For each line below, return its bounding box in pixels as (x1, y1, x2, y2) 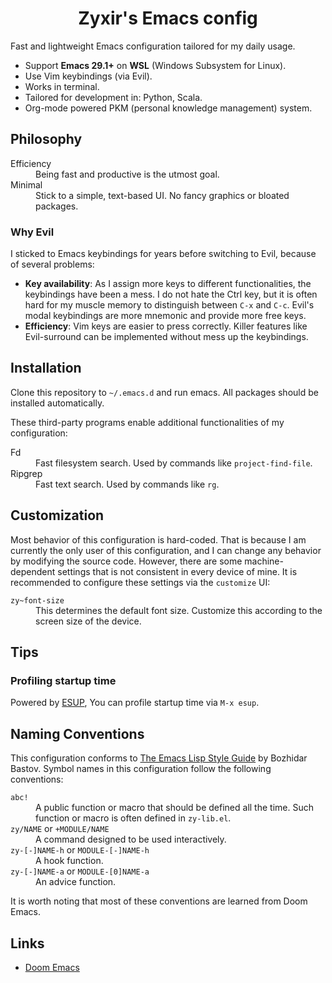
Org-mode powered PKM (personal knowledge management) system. (24, 102, 313, 114)
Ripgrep (10, 467, 43, 479)
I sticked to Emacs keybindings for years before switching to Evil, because (10, 248, 317, 260)
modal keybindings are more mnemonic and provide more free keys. (24, 310, 307, 322)
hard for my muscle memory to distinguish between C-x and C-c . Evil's (24, 299, 315, 311)
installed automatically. (10, 397, 105, 409)
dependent (10, 565, 56, 577)
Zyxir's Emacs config (78, 7, 258, 30)
